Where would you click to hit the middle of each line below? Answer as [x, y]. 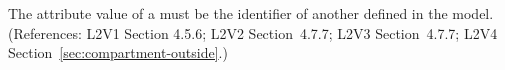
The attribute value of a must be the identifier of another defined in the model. [251, 13]
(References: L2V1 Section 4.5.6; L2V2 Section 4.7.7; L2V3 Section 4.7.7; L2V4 [253, 32]
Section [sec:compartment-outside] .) [118, 52]
